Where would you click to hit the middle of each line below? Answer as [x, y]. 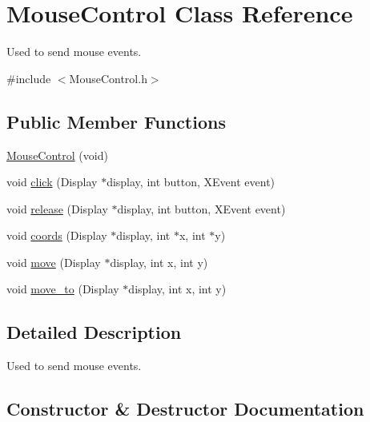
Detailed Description [94, 332]
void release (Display [57, 208]
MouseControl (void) [57, 155]
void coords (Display [57, 235]
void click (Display [52, 182]
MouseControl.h [108, 78]
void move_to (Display [63, 289]
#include [29, 78]
